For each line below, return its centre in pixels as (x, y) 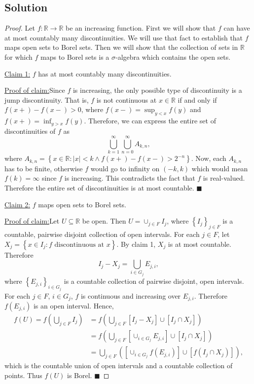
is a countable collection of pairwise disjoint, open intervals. (154, 281)
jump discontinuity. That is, (47, 99)
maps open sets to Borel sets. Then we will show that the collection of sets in (121, 47)
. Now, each (209, 158)
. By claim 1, (136, 244)
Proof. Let (20, 28)
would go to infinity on (125, 168)
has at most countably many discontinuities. (105, 73)
